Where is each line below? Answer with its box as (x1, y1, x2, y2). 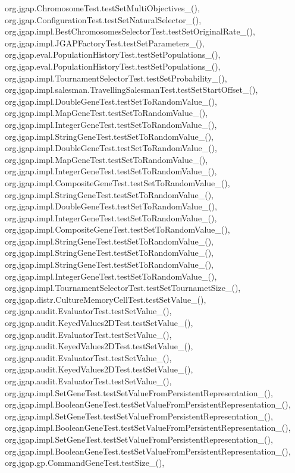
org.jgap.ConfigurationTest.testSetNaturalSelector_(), (5, 13, 202, 26)
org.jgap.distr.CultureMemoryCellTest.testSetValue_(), (5, 293, 206, 305)
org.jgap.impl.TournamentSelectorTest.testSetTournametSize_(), (5, 281, 241, 294)
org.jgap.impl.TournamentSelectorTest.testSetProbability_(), (5, 71, 227, 84)
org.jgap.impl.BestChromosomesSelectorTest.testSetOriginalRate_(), (5, 25, 255, 37)
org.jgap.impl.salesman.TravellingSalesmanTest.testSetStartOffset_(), (5, 83, 258, 96)
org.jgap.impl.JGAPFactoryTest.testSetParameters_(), (5, 36, 205, 49)
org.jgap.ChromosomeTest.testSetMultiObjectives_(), (5, 2, 200, 14)
